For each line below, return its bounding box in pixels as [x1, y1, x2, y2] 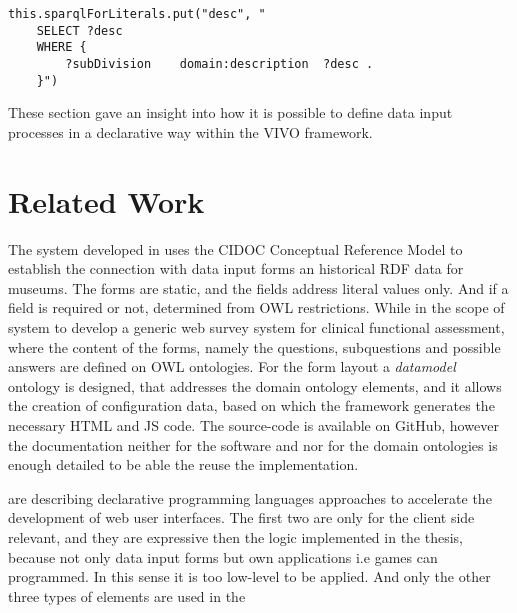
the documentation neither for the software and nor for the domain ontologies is [8, 434, 498, 455]
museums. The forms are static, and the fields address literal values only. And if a [8, 277, 509, 298]
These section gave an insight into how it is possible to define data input [8, 102, 453, 123]
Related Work [8, 180, 205, 221]
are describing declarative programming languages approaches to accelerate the [8, 487, 492, 508]
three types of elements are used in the [8, 585, 246, 606]
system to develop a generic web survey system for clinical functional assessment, [8, 316, 505, 337]
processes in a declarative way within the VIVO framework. [8, 121, 373, 142]
